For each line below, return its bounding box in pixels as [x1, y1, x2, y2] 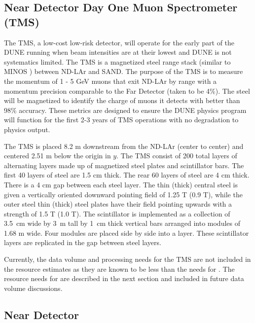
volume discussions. [4, 283, 63, 293]
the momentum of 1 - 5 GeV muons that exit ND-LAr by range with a [4, 75, 217, 86]
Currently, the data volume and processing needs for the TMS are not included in [4, 254, 251, 264]
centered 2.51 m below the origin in [4, 150, 111, 161]
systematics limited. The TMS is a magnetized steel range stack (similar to [4, 56, 231, 67]
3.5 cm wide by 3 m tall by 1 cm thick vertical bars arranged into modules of [4, 218, 241, 228]
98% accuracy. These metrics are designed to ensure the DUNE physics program [4, 105, 247, 115]
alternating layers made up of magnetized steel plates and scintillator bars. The [4, 160, 244, 170]
